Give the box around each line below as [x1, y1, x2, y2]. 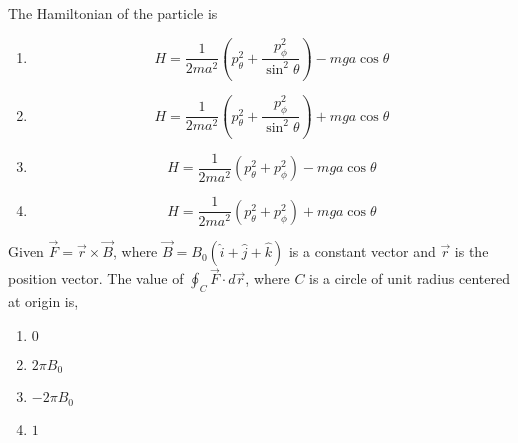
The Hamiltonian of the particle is [8, 3, 218, 23]
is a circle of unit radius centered [309, 268, 510, 289]
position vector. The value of [8, 268, 184, 289]
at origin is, [8, 291, 79, 312]
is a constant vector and [288, 241, 436, 262]
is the [454, 241, 489, 262]
